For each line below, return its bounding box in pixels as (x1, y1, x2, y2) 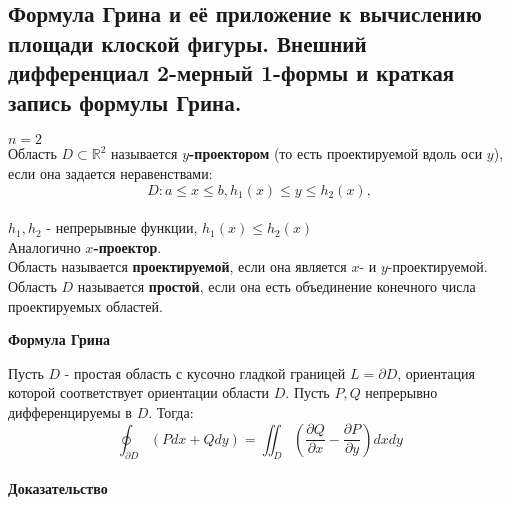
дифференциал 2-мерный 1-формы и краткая (8, 57, 455, 88)
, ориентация (397, 362, 475, 383)
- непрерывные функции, (46, 217, 198, 238)
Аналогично (8, 236, 81, 257)
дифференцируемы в (8, 401, 132, 422)
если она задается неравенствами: (8, 162, 213, 183)
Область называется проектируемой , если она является (8, 256, 347, 277)
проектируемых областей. (8, 295, 163, 316)
